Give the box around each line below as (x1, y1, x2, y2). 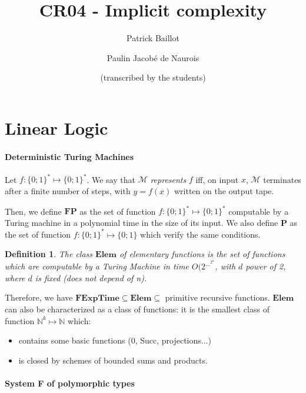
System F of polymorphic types (5, 377, 135, 389)
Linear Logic (5, 115, 108, 139)
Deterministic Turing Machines (5, 150, 134, 162)
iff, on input (195, 173, 239, 185)
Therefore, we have (5, 291, 73, 304)
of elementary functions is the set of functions (119, 248, 285, 260)
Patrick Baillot (127, 32, 179, 44)
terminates (263, 173, 301, 185)
